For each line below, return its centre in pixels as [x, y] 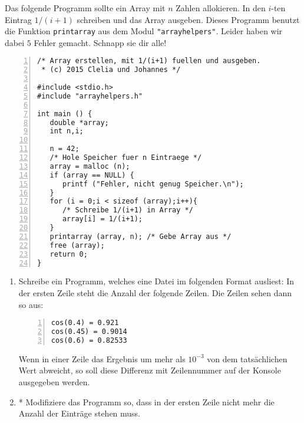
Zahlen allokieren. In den [221, 8]
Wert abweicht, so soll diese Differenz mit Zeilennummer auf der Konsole [150, 370]
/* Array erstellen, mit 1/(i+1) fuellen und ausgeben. [149, 61]
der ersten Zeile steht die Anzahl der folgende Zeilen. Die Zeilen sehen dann [155, 293]
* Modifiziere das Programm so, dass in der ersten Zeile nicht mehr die [146, 401]
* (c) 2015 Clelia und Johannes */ [111, 70]
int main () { [65, 114]
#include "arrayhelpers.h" [90, 96]
